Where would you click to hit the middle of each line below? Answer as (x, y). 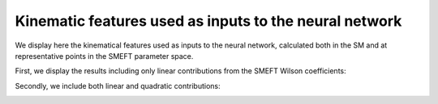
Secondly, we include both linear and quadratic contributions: (118, 85)
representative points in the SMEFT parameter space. (104, 56)
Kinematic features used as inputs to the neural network (208, 21)
